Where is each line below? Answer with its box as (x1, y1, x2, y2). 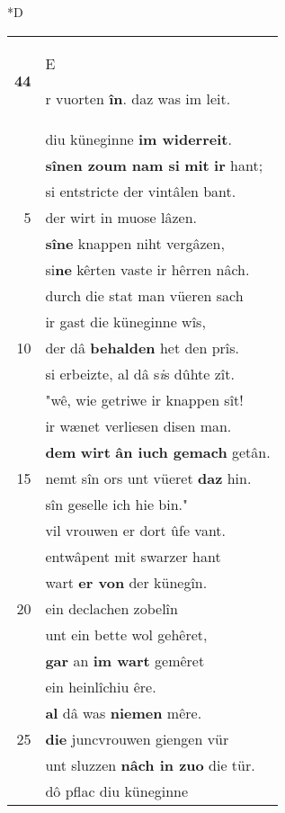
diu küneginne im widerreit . (45, 128, 232, 149)
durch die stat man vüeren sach (45, 284, 244, 306)
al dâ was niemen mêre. (45, 701, 202, 723)
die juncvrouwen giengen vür (45, 728, 229, 749)
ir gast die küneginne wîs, (45, 310, 206, 332)
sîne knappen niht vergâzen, (45, 232, 225, 254)
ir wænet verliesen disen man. (45, 415, 232, 436)
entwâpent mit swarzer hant (45, 545, 221, 567)
